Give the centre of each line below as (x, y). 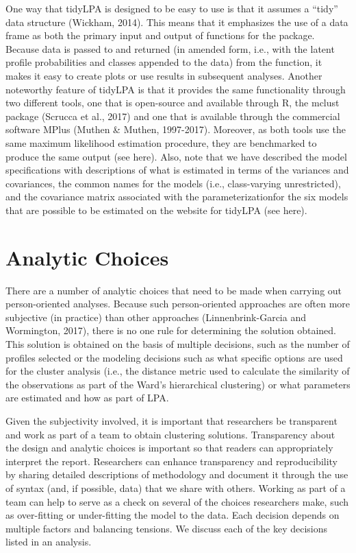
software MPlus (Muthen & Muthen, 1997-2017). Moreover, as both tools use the (176, 129)
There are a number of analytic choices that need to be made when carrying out (174, 290)
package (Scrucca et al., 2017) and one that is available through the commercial (173, 116)
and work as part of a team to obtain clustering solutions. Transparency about (170, 434)
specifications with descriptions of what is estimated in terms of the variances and (177, 170)
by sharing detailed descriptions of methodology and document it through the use (177, 474)
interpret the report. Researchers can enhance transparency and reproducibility (172, 461)
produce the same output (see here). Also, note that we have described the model (176, 156)
